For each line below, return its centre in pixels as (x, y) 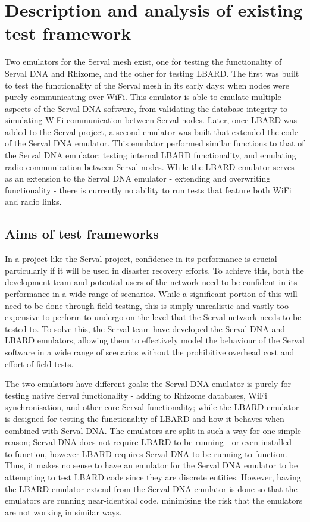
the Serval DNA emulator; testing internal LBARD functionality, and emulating (151, 155)
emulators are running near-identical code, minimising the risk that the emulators (154, 500)
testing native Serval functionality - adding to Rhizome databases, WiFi (136, 395)
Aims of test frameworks (82, 234)
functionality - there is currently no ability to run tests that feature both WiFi (148, 190)
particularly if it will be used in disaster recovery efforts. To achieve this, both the (154, 270)
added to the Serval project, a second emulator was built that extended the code (151, 131)
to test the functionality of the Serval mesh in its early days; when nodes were (147, 85)
